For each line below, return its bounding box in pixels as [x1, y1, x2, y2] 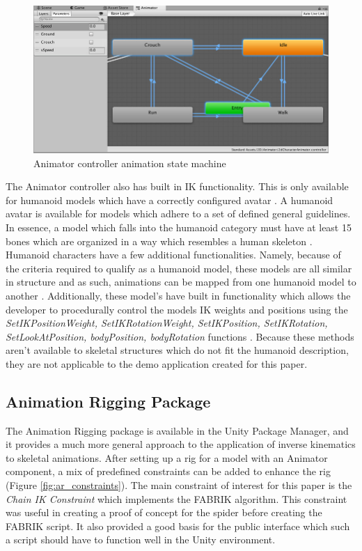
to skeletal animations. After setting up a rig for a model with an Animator [6, 450, 328, 465]
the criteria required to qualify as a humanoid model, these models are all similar [6, 261, 352, 275]
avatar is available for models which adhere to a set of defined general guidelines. [6, 206, 351, 221]
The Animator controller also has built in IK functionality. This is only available [6, 179, 349, 194]
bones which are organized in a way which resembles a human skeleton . [6, 233, 313, 248]
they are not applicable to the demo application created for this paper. [6, 356, 308, 371]
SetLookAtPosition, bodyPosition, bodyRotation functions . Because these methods [6, 329, 354, 343]
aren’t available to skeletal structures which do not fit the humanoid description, [6, 343, 349, 357]
